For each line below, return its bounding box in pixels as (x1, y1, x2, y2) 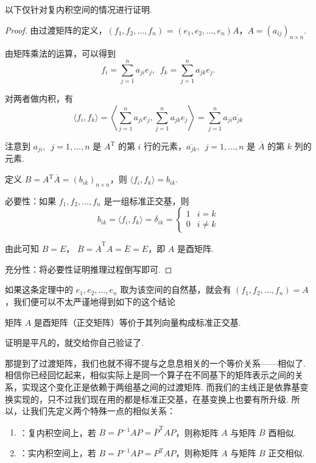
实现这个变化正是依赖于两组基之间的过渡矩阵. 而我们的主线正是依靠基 (21, 380, 300, 393)
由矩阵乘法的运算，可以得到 (5, 47, 116, 60)
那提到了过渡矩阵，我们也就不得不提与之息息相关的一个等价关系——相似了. (5, 356, 306, 369)
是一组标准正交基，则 (104, 194, 189, 207)
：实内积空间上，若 (19, 447, 96, 459)
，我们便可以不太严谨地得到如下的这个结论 (5, 295, 175, 307)
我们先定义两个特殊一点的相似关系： (30, 404, 175, 417)
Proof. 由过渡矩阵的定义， (5, 23, 107, 36)
